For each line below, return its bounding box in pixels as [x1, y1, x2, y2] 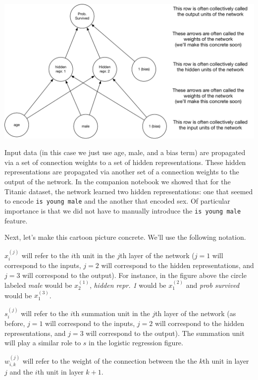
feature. [4, 215, 28, 225]
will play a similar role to [4, 337, 81, 348]
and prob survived [186, 279, 240, 290]
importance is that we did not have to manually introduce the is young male [4, 205, 241, 216]
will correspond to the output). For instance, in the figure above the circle [22, 270, 247, 280]
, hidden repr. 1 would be [89, 279, 166, 290]
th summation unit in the [73, 308, 150, 318]
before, [4, 318, 25, 328]
